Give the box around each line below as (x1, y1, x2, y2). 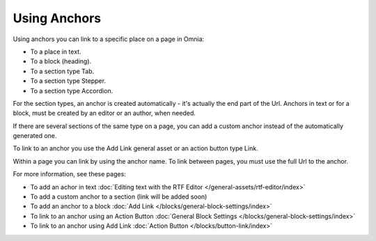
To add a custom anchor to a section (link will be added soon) (30, 192, 207, 201)
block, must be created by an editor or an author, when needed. (13, 109, 196, 118)
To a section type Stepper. (30, 77, 106, 85)
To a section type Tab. (30, 67, 95, 75)
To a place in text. (30, 47, 81, 56)
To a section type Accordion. (30, 86, 113, 95)
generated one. (13, 132, 57, 140)
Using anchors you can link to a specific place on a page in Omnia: (13, 35, 205, 43)
